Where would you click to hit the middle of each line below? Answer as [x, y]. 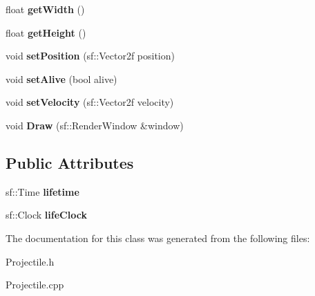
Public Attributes [70, 162]
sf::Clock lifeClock [46, 215]
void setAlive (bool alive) [61, 78]
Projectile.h [30, 261]
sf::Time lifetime [42, 191]
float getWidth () [45, 9]
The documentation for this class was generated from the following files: [158, 238]
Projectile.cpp [35, 285]
